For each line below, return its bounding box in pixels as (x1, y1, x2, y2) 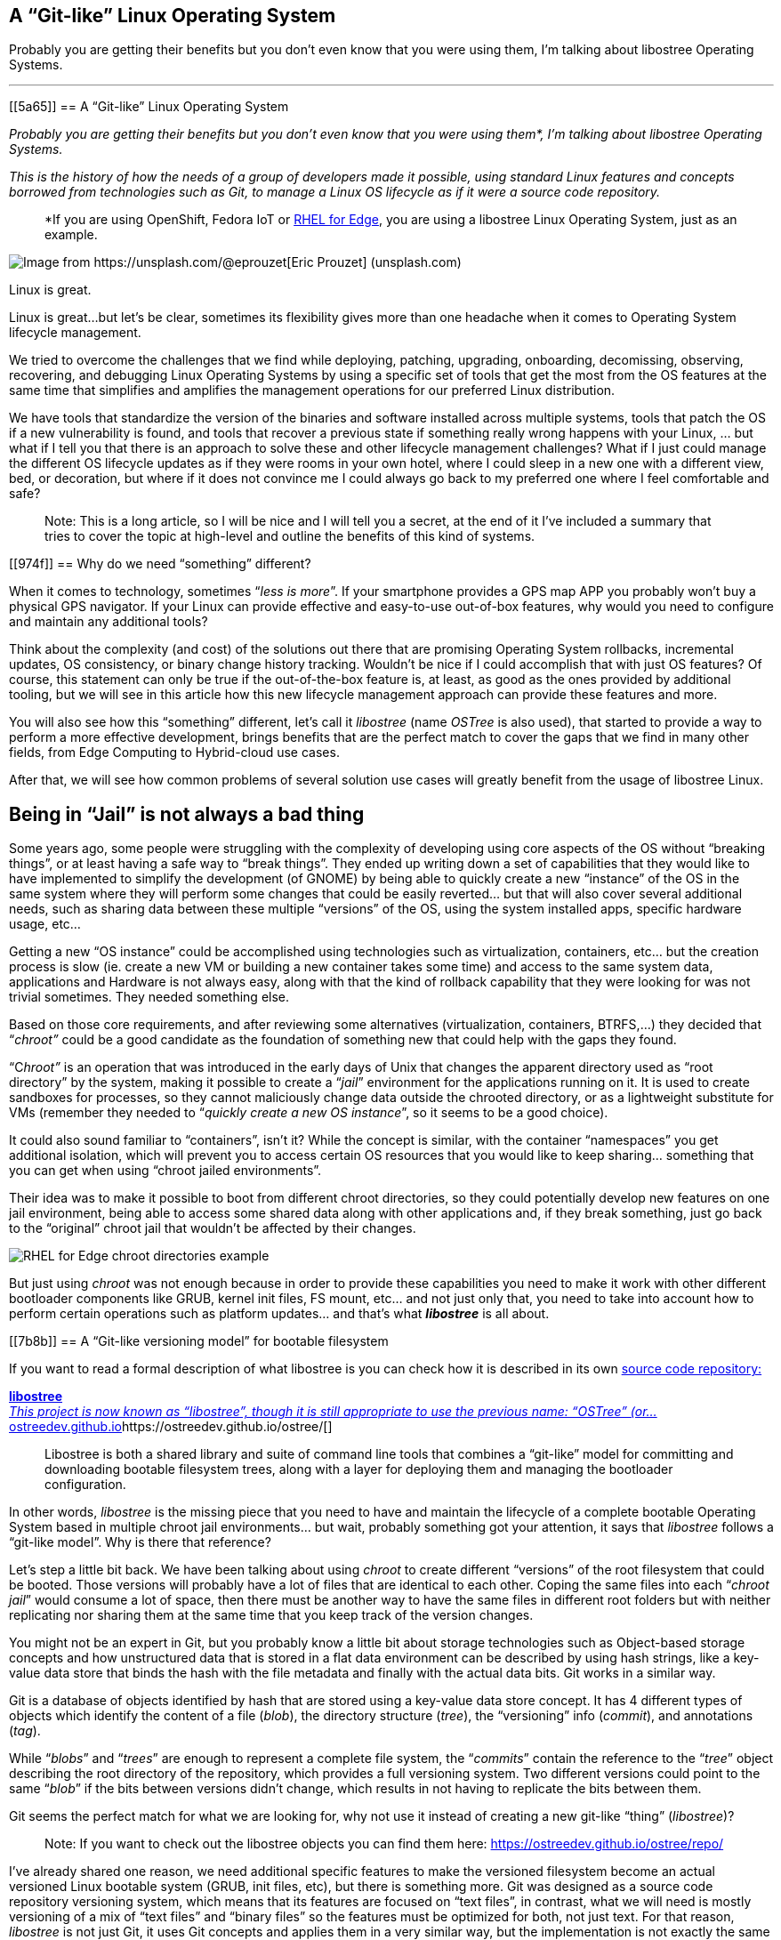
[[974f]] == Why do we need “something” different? (9, 556, 311, 572)
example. (44, 227, 98, 243)
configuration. (44, 1477, 126, 1493)
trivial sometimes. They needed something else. (9, 989, 290, 1005)
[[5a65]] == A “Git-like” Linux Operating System (9, 99, 289, 115)
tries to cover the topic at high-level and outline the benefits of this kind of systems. (44, 528, 535, 544)
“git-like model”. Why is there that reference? (9, 1534, 271, 1550)
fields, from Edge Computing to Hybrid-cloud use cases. (9, 745, 340, 761)
